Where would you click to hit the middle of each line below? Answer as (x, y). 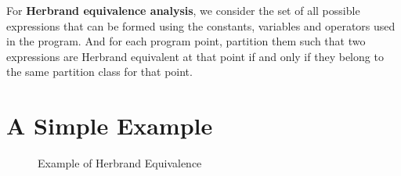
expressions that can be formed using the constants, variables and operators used (201, 25)
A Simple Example (110, 126)
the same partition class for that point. (99, 72)
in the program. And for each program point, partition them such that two (186, 41)
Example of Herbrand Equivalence (120, 163)
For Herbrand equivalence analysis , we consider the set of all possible (183, 10)
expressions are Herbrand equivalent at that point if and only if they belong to (195, 56)
